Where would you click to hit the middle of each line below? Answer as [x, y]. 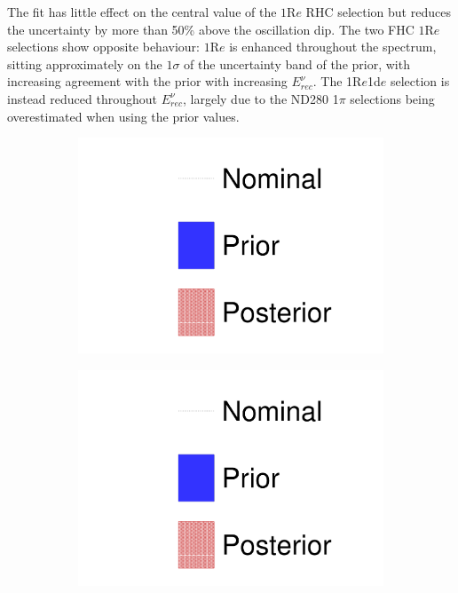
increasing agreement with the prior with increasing [147, 81]
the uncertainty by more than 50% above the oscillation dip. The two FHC [211, 29]
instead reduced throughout [82, 98]
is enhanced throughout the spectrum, [333, 47]
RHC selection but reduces [378, 12]
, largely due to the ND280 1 [261, 98]
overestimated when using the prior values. [123, 116]
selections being [392, 98]
